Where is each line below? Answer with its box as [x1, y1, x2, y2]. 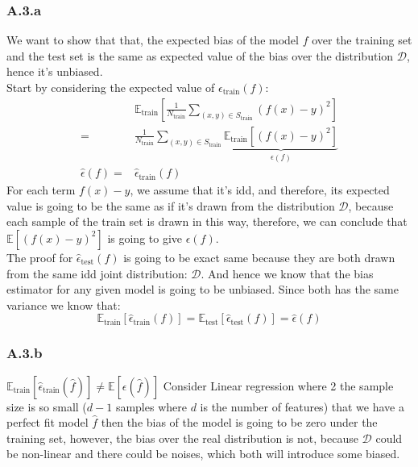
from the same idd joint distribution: [6, 265, 188, 281]
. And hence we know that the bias [201, 265, 374, 281]
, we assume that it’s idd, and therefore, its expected [130, 181, 390, 198]
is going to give [107, 229, 183, 246]
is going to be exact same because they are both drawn [123, 248, 395, 265]
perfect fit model [6, 414, 89, 431]
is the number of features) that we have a [200, 398, 404, 415]
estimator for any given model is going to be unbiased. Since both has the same [6, 281, 399, 298]
